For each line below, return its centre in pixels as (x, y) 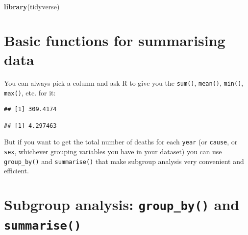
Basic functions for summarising (115, 40)
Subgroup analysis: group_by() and (122, 204)
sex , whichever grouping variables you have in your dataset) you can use (113, 152)
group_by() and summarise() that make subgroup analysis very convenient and (124, 161)
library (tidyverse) (32, 6)
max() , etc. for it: (30, 92)
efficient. (16, 171)
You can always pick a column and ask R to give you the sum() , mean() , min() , (124, 82)
